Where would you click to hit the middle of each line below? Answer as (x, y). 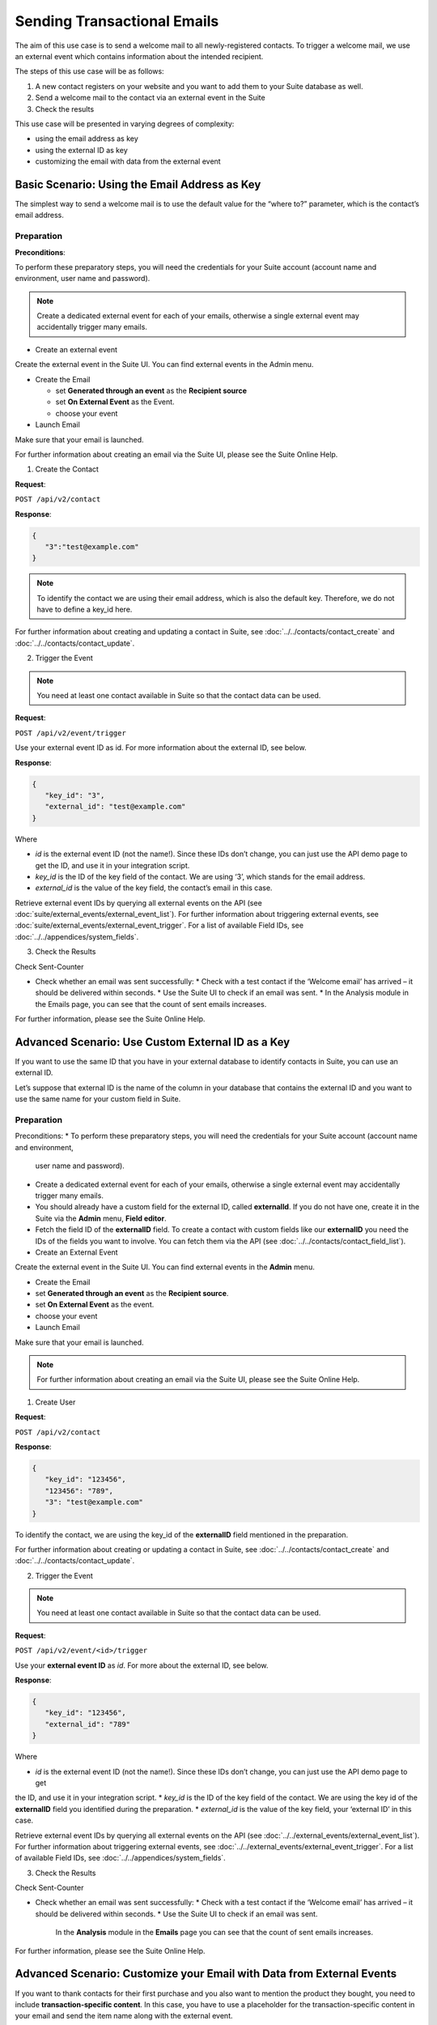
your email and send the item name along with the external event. (124, 2016)
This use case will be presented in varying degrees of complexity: (125, 124)
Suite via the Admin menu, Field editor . (101, 1218)
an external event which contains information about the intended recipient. (139, 56)
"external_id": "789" (88, 1724)
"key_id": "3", (75, 795)
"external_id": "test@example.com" (115, 807)
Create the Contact (67, 469)
